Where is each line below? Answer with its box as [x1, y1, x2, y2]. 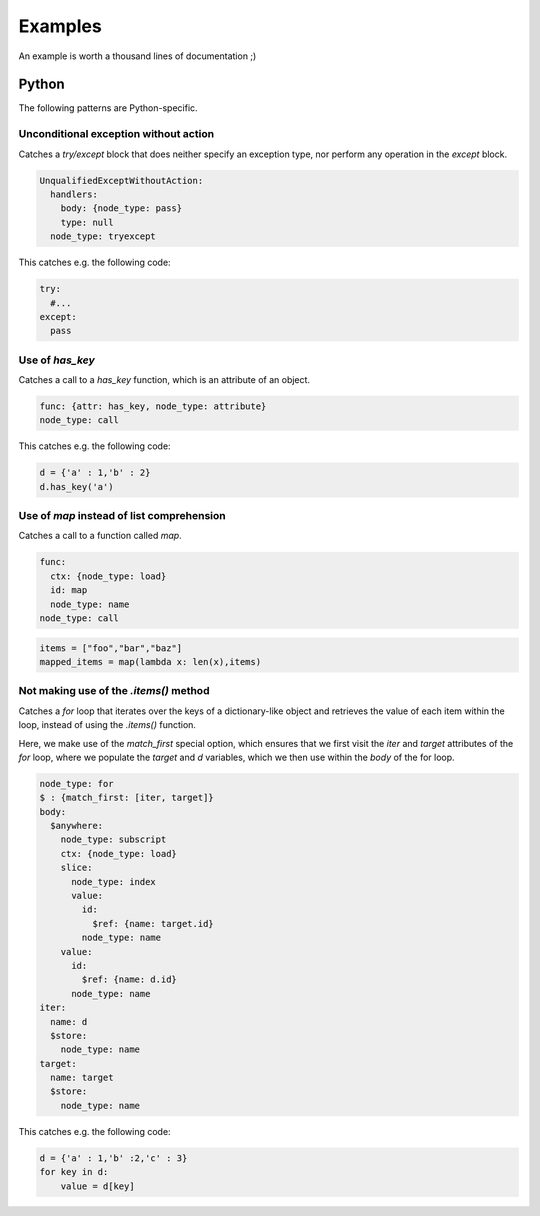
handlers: [50, 188, 99, 200]
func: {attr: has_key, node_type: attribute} [39, 401, 267, 412]
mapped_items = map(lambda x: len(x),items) [39, 656, 262, 667]
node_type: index [71, 876, 157, 887]
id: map [50, 585, 88, 596]
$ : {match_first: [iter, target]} [39, 792, 214, 804]
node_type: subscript [60, 834, 167, 845]
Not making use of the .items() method [18, 684, 210, 698]
